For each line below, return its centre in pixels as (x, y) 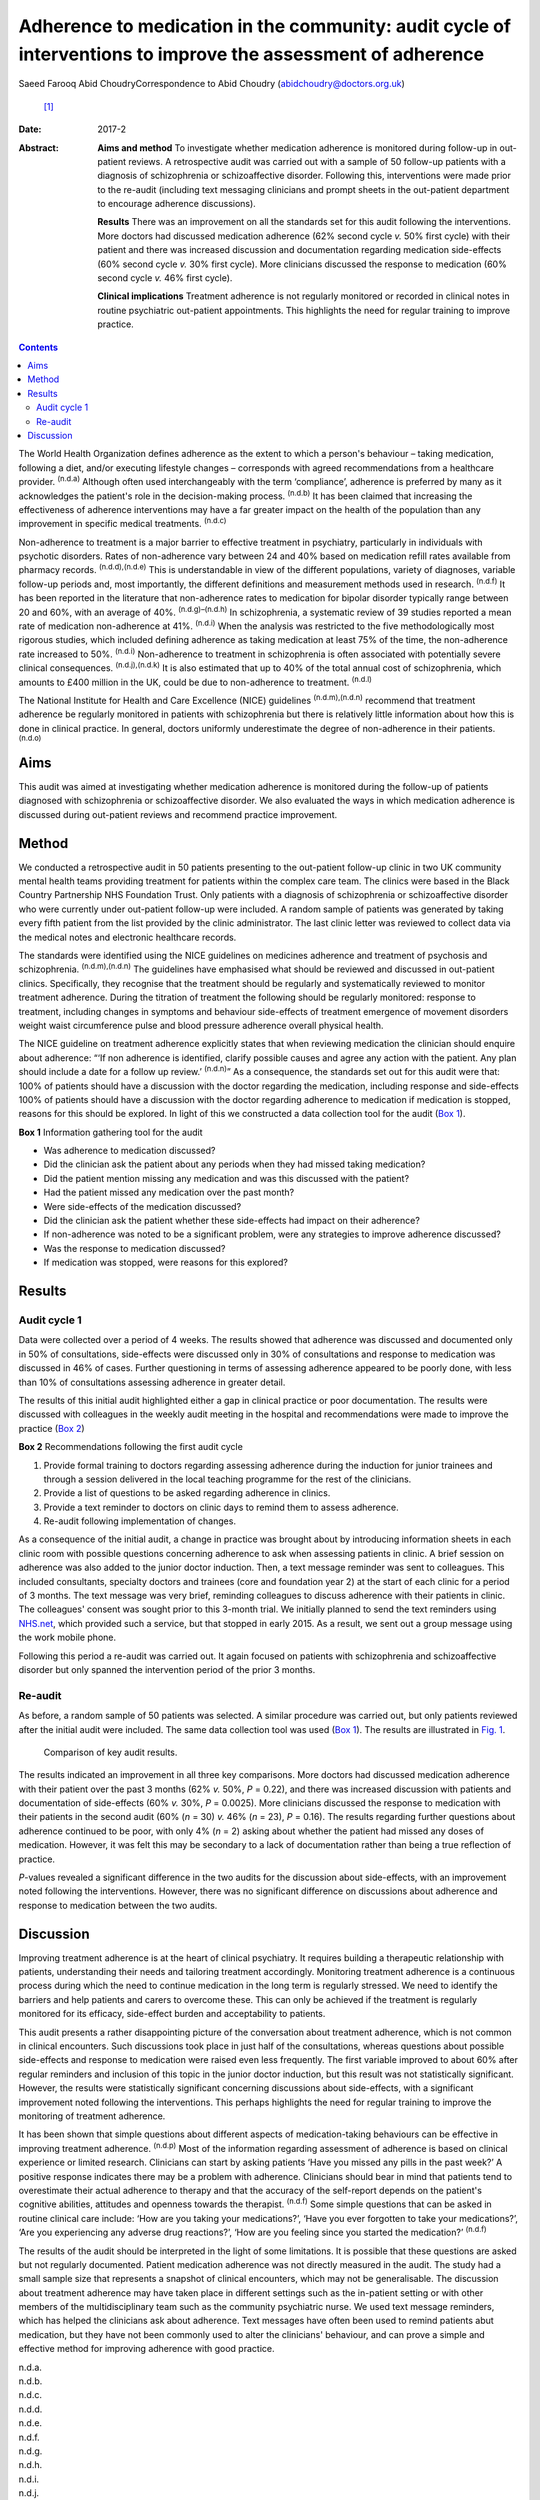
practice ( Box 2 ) (51, 1428)
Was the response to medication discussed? (134, 1248)
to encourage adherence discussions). (177, 204)
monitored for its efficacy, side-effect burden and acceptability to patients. (172, 2014)
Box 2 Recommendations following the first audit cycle (131, 1447)
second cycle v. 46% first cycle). (165, 278)
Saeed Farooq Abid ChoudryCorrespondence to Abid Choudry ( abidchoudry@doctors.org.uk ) (211, 84)
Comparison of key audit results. (110, 1752)
